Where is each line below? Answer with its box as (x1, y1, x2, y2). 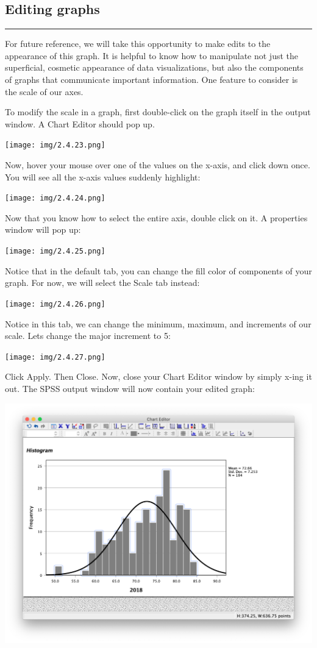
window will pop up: (5, 223, 81, 236)
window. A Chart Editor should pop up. (5, 117, 155, 130)
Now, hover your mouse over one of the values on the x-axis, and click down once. (5, 158, 310, 171)
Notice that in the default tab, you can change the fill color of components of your (5, 264, 312, 277)
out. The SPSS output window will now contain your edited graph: (5, 382, 255, 394)
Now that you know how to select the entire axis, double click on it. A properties (5, 211, 308, 224)
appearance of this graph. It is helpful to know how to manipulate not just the (5, 49, 299, 62)
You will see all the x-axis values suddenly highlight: (5, 170, 201, 183)
